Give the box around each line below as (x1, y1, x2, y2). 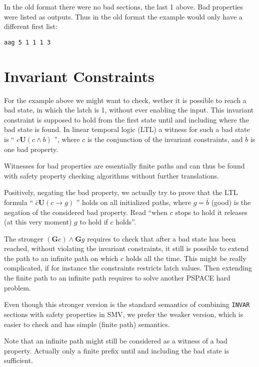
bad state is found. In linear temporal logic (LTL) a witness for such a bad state (4, 124, 250, 134)
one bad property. (4, 143, 58, 154)
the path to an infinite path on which (4, 252, 118, 263)
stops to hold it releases (175, 206, 247, 217)
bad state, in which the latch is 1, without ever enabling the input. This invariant (4, 104, 254, 115)
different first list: (4, 21, 57, 31)
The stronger (4, 233, 43, 243)
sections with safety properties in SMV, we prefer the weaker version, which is (4, 308, 243, 319)
